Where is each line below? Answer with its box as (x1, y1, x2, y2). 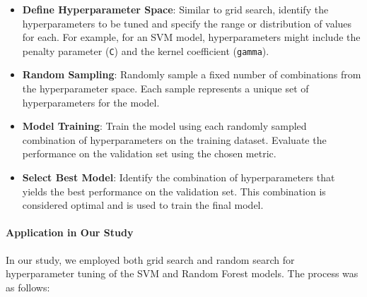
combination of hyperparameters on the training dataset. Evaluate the (22, 132, 327, 147)
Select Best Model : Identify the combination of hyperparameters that (22, 170, 335, 184)
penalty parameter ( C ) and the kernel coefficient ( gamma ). (22, 43, 269, 58)
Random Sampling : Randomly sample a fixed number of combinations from (22, 67, 361, 82)
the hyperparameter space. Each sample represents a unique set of (22, 81, 309, 96)
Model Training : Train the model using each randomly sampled (22, 119, 307, 133)
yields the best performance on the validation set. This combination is (22, 183, 326, 198)
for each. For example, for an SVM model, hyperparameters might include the (22, 30, 361, 44)
